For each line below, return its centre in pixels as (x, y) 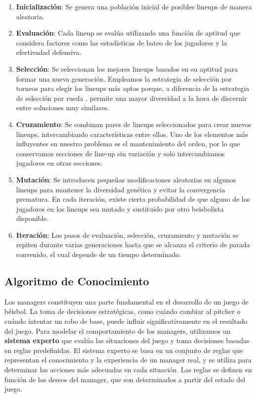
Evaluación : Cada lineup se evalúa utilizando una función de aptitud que (128, 33)
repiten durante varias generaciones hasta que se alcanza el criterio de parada (133, 244)
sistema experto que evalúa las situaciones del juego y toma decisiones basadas (127, 340)
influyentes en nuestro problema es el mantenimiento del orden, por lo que (128, 144)
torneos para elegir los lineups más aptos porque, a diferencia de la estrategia (133, 88)
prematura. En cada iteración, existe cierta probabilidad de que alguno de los (133, 199)
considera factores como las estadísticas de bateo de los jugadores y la (122, 42)
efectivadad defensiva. (49, 52)
